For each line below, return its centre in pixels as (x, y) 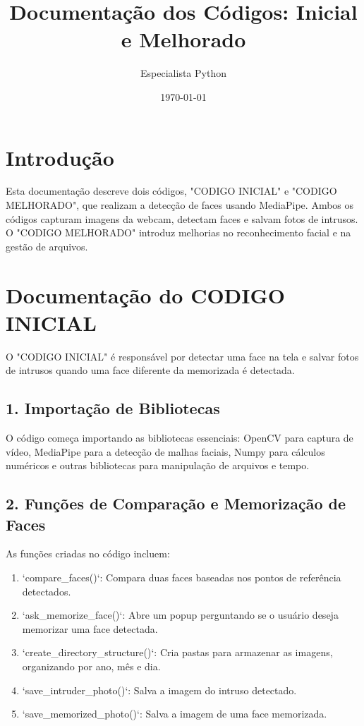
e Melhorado (183, 39)
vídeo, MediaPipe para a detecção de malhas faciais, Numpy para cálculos (165, 451)
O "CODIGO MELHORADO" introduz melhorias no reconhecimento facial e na (178, 232)
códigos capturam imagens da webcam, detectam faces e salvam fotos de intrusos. (182, 218)
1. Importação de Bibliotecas (113, 408)
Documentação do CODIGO (146, 295)
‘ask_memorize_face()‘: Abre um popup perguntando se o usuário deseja (180, 615)
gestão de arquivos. (47, 246)
